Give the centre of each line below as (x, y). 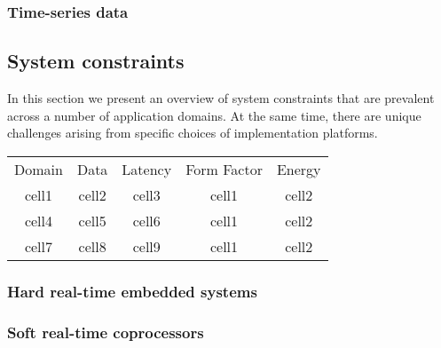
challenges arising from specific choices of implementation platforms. (193, 133)
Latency (147, 169)
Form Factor (224, 169)
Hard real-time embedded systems (132, 291)
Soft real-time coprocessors (106, 332)
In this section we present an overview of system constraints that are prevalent (221, 98)
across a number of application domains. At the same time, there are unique (214, 115)
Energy (299, 169)
